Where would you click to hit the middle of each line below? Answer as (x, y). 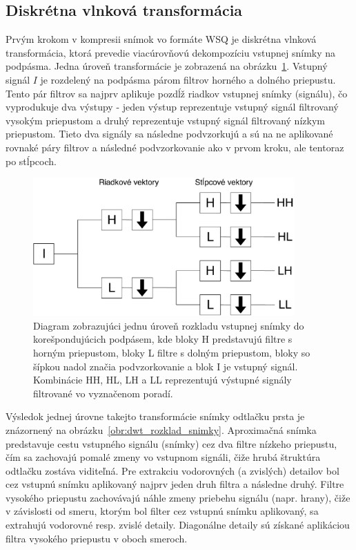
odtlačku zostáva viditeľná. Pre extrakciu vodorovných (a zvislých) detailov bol (172, 470)
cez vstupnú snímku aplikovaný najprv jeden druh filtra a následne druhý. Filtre (175, 484)
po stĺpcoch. (31, 161)
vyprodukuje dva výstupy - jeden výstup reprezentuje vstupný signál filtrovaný (172, 107)
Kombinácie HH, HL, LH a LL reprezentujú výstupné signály (162, 380)
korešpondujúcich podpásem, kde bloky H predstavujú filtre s (163, 339)
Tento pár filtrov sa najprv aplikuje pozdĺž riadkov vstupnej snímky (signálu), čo (177, 93)
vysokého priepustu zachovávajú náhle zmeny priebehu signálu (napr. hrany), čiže (178, 497)
